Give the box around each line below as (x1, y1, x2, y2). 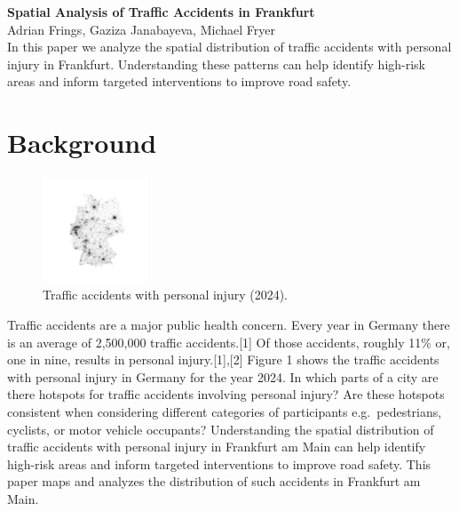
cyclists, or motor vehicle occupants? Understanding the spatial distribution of (7, 419, 434, 438)
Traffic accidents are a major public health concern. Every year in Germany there (7, 315, 450, 333)
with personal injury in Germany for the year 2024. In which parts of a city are (7, 367, 439, 386)
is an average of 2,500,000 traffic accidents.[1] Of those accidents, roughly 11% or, (7, 332, 450, 351)
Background (7, 124, 157, 161)
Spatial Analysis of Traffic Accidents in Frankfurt (7, 3, 315, 20)
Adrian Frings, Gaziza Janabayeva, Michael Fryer (7, 20, 275, 38)
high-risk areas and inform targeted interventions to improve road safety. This (7, 454, 431, 473)
